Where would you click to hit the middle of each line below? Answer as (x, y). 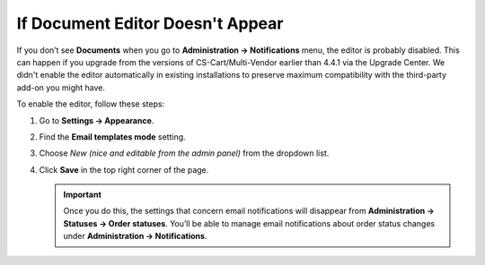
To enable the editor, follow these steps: (91, 104)
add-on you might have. (61, 87)
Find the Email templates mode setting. (112, 137)
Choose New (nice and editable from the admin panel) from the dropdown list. (184, 153)
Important (83, 195)
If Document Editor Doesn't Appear (150, 23)
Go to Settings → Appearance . (97, 120)
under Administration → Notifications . (135, 236)
